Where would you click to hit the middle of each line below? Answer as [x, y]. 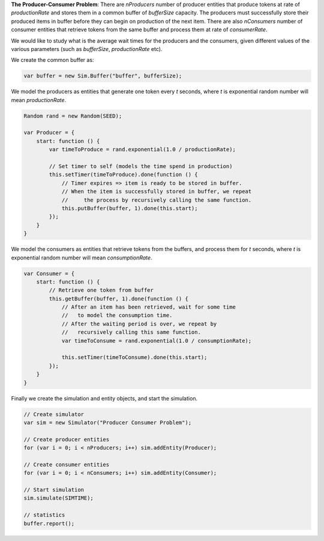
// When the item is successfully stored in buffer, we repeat [157, 192]
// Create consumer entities [67, 464]
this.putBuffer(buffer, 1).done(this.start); [130, 208]
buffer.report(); [49, 523]
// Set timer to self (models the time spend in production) [141, 166]
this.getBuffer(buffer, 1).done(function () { [118, 298]
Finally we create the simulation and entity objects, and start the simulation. [104, 398]
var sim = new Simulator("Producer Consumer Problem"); [108, 422]
